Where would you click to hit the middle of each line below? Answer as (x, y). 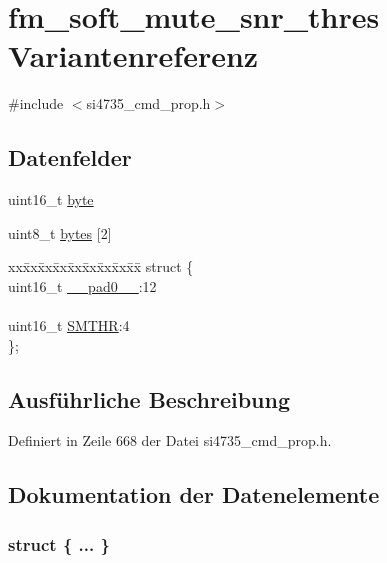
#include (36, 103)
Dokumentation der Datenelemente (194, 494)
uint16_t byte (51, 199)
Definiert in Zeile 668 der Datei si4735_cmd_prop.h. (170, 440)
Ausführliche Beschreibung (149, 398)
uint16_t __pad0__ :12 (82, 285)
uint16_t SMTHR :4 (69, 325)
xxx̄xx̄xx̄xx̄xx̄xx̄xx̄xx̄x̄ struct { (101, 266)
